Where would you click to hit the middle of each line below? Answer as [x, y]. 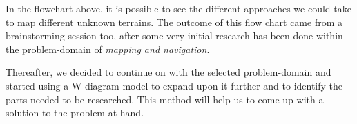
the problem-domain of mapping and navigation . [108, 49]
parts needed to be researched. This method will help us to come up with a [165, 99]
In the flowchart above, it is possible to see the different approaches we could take [178, 8]
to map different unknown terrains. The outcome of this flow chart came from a [174, 22]
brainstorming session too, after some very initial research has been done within [174, 35]
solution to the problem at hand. [75, 113]
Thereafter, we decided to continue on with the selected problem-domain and [168, 72]
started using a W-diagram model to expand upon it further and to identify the [174, 85]
